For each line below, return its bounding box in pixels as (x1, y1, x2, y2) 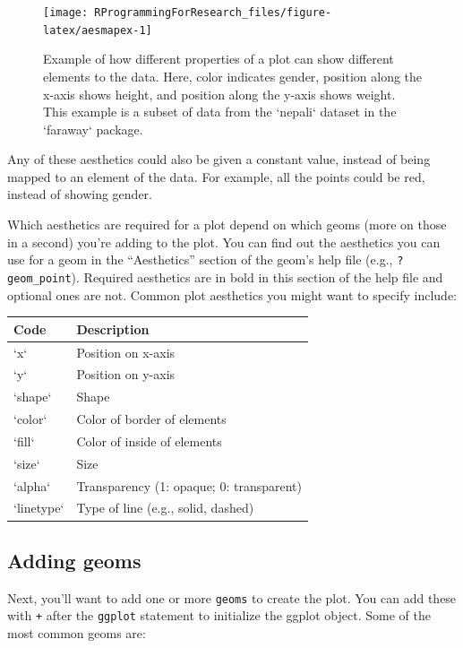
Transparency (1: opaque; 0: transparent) (76, 476, 302, 495)
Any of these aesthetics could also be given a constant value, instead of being (7, 150, 431, 168)
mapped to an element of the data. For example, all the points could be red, (7, 167, 425, 186)
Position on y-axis (76, 365, 176, 384)
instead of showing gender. (7, 185, 152, 203)
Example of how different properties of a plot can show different (43, 49, 394, 68)
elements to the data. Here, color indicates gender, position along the (43, 66, 423, 85)
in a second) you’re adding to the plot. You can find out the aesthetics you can (7, 232, 441, 251)
